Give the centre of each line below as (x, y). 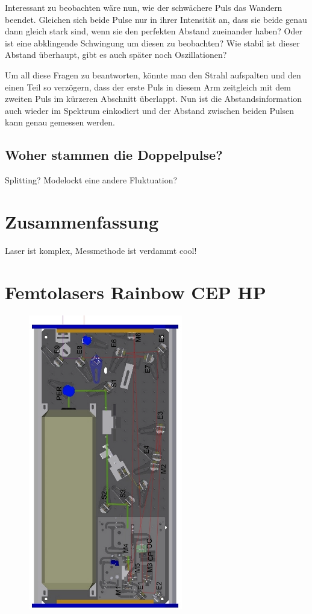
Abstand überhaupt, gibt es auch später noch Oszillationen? (116, 55)
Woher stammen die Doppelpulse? (114, 155)
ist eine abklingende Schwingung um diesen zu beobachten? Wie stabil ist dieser (152, 43)
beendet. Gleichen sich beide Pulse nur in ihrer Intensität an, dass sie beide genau (156, 19)
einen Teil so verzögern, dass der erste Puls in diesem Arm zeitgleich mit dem (148, 87)
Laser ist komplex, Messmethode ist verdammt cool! (101, 250)
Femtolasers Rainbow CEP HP (136, 292)
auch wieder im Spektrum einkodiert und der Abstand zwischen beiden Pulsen (150, 110)
